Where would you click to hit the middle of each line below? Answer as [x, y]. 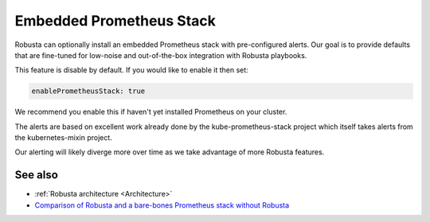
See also [37, 175]
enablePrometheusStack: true [88, 91]
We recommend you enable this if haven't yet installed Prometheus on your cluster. [151, 112]
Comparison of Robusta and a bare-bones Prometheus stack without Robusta [162, 205]
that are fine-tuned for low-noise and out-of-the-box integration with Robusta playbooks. [161, 55]
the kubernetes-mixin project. [64, 138]
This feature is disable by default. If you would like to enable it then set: [131, 70]
